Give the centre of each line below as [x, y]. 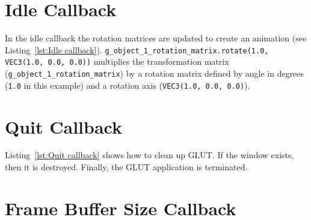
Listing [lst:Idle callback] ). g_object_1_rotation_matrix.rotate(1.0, [137, 49]
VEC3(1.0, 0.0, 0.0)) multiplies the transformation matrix [117, 61]
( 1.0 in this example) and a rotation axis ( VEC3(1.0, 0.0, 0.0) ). [128, 85]
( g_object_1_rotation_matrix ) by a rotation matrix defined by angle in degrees [155, 73]
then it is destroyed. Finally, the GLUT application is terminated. [126, 167]
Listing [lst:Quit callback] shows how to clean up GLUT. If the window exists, [149, 155]
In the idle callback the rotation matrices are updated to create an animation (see [156, 38]
